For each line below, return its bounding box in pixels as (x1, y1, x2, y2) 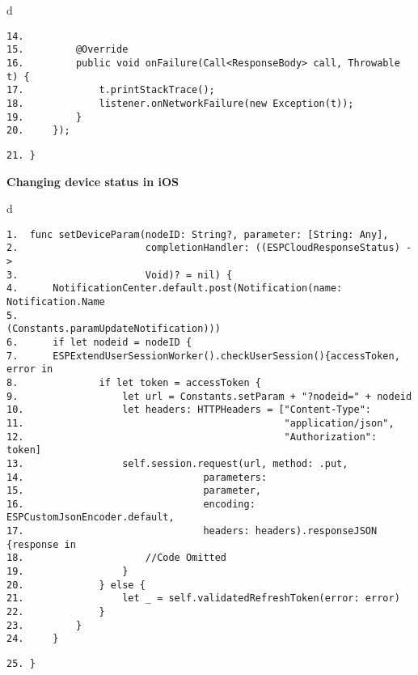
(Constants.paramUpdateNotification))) (6, 323, 221, 335)
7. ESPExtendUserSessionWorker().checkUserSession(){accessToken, (6, 350, 400, 362)
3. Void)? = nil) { (6, 269, 233, 281)
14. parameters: (6, 471, 268, 483)
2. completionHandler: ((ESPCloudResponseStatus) (6, 242, 400, 254)
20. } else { (6, 579, 146, 591)
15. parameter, (6, 485, 261, 497)
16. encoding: (6, 498, 255, 510)
